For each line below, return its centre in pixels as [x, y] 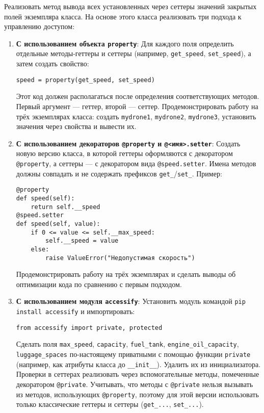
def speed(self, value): [58, 224]
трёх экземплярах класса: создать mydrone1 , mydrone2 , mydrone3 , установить [136, 116]
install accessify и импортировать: [75, 311]
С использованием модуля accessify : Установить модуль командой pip [131, 301]
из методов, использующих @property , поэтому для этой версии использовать [137, 394]
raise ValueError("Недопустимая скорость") [120, 258]
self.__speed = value [82, 241]
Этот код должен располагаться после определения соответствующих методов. [138, 96]
